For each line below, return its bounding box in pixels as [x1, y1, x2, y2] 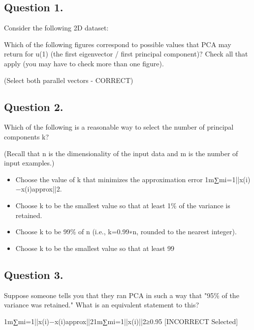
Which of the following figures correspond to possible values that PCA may [4, 39, 231, 49]
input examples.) [4, 158, 55, 168]
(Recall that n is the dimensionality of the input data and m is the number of [4, 148, 238, 158]
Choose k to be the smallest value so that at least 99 [15, 243, 175, 253]
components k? [4, 131, 49, 141]
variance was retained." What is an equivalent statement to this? [4, 300, 199, 310]
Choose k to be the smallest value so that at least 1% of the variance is [15, 200, 230, 210]
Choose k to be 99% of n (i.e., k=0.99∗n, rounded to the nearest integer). [15, 226, 237, 237]
